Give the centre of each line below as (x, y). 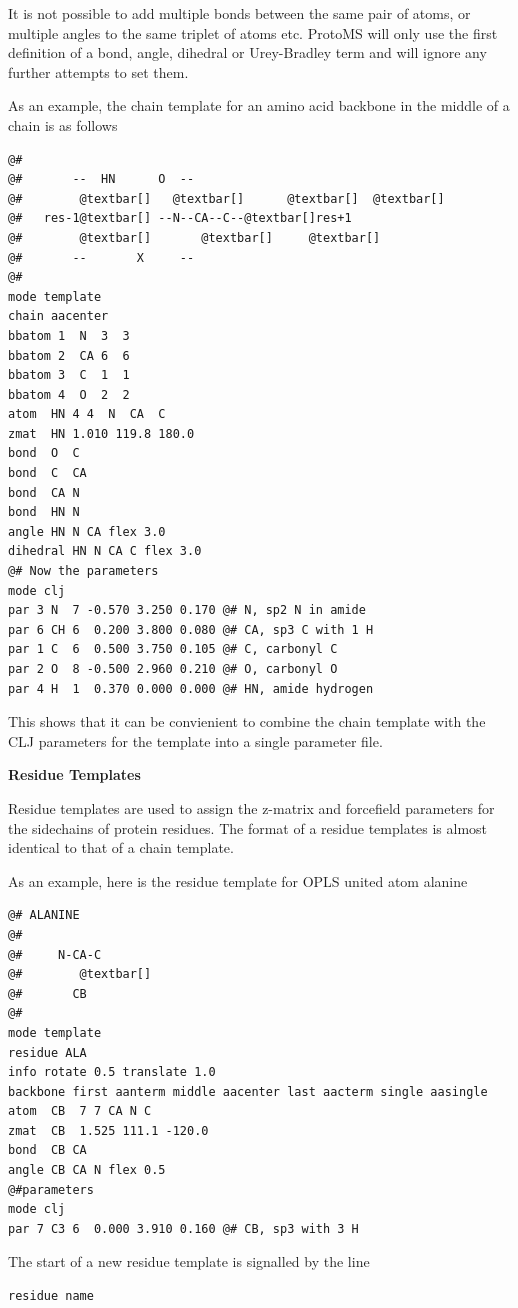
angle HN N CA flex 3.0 (87, 531)
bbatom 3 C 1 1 (69, 375)
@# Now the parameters (83, 571)
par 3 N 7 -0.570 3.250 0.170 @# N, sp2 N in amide (187, 610)
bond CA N (44, 492)
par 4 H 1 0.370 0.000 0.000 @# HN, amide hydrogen (191, 688)
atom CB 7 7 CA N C (80, 1111)
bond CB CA (47, 1150)
